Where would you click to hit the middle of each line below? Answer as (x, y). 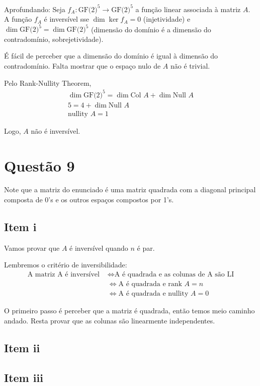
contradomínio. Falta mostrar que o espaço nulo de (82, 65)
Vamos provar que (32, 247)
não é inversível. (56, 130)
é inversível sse (66, 19)
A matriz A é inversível (63, 275)
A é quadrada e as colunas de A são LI (174, 275)
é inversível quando (99, 247)
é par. (146, 247)
